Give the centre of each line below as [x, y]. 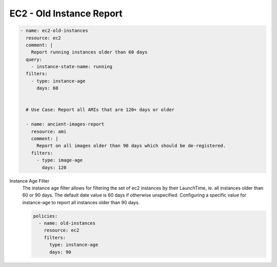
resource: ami [49, 131]
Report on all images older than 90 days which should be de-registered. [131, 146]
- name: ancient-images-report [65, 124]
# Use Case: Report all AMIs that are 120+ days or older [100, 110]
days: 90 [60, 252]
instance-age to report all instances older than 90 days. [81, 202]
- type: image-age [60, 160]
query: [34, 59]
